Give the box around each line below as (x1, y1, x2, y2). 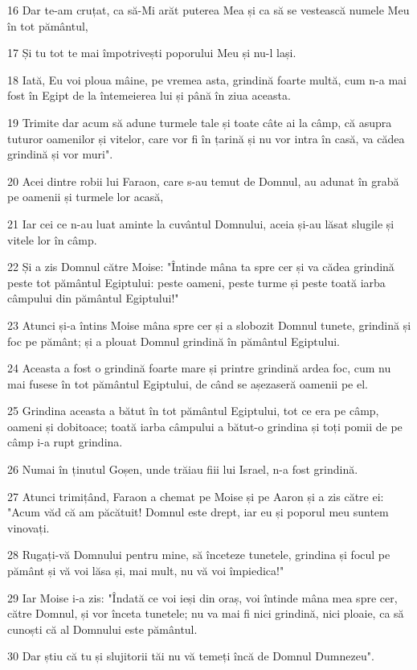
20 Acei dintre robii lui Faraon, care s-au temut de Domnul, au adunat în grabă (7, 172, 399, 189)
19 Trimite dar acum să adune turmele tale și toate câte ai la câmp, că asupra (7, 113, 392, 130)
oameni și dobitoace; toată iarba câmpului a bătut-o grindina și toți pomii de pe (7, 417, 403, 434)
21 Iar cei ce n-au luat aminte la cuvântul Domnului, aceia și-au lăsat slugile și (7, 215, 395, 232)
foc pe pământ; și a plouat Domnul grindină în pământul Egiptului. (7, 332, 340, 349)
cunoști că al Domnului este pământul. (7, 620, 198, 637)
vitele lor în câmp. (7, 231, 97, 248)
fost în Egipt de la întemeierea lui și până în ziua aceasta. (7, 87, 291, 104)
